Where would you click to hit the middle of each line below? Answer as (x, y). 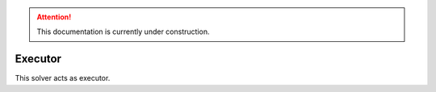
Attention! (54, 17)
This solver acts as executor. (63, 78)
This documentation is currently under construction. (123, 31)
